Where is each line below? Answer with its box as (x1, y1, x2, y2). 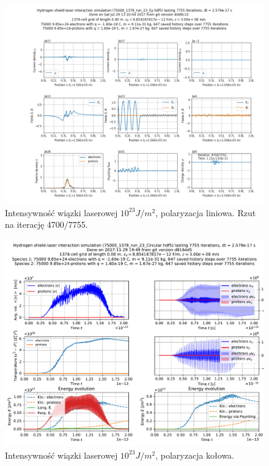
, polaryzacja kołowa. (155, 448, 235, 461)
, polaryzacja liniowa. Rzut (155, 206, 256, 219)
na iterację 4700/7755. (5, 218, 88, 231)
